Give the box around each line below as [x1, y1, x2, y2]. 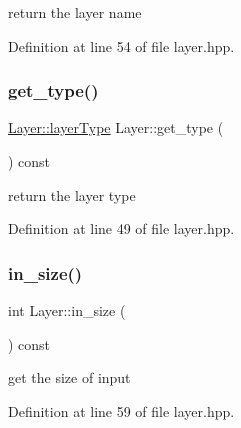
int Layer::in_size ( [8, 300, 126, 320]
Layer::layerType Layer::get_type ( [8, 117, 224, 138]
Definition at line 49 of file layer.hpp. [8, 218, 235, 239]
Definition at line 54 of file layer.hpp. [8, 35, 235, 56]
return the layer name [8, 2, 142, 22]
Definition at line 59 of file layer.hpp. [8, 400, 235, 421]
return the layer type [8, 184, 136, 205]
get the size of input [8, 367, 131, 388]
